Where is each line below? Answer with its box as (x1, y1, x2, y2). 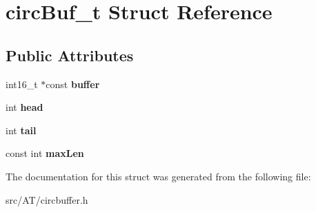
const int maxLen (6, 146, 84, 160)
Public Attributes (6, 44, 134, 65)
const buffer (46, 76, 100, 91)
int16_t (6, 76, 38, 91)
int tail (6, 123, 37, 137)
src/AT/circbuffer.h (6, 192, 88, 206)
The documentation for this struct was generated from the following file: (6, 169, 311, 183)
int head (6, 100, 43, 114)
